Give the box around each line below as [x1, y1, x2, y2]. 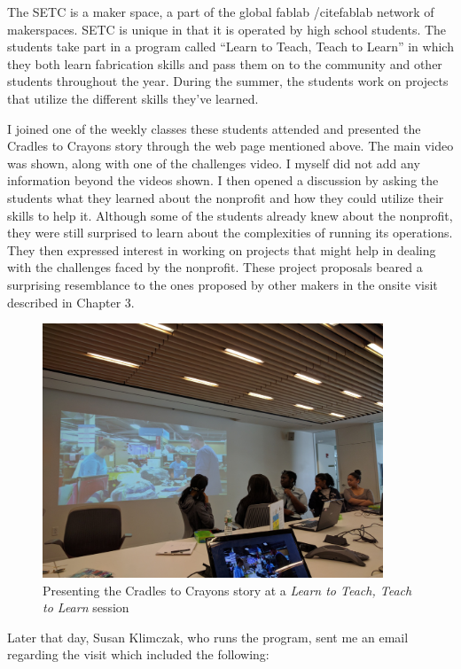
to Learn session [43, 598, 129, 617]
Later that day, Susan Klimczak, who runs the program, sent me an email [7, 627, 409, 646]
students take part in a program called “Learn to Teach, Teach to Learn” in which [7, 37, 454, 56]
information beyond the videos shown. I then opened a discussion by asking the [7, 171, 439, 190]
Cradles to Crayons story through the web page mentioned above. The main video [7, 136, 454, 155]
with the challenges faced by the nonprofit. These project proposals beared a [7, 258, 423, 276]
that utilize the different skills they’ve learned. [7, 89, 259, 107]
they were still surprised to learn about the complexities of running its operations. [7, 223, 453, 242]
